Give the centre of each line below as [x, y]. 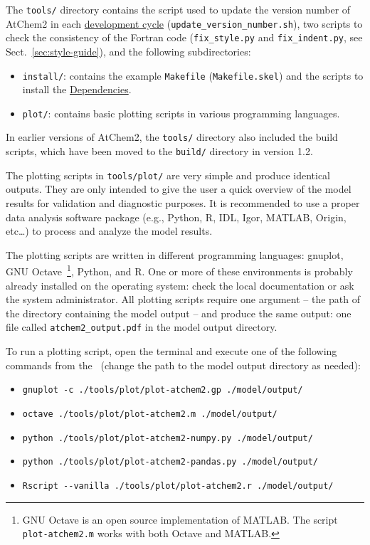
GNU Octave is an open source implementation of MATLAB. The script [180, 519]
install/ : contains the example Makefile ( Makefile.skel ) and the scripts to [193, 75]
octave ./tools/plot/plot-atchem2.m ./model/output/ [150, 414]
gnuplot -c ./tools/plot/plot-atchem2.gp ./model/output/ [163, 390]
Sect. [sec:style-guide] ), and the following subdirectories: [128, 51]
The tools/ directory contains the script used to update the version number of [178, 9]
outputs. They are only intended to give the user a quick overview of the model [179, 189]
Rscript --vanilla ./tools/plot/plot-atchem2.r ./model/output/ [178, 486]
